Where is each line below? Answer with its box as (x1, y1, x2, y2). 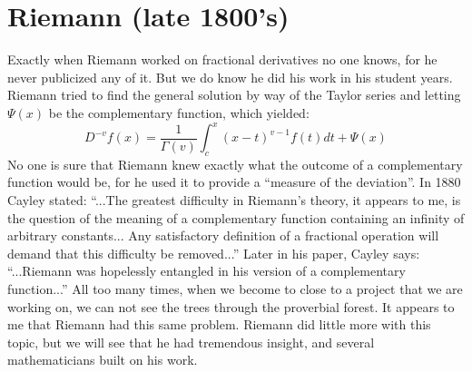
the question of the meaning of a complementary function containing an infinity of (7, 208, 465, 227)
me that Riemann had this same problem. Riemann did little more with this (7, 315, 431, 334)
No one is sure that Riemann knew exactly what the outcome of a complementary (7, 154, 463, 173)
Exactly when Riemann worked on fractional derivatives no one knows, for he (7, 50, 438, 69)
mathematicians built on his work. (7, 350, 198, 369)
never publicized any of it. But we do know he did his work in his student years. (7, 67, 453, 86)
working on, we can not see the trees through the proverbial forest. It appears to (7, 297, 455, 316)
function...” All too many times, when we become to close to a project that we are (7, 279, 463, 298)
